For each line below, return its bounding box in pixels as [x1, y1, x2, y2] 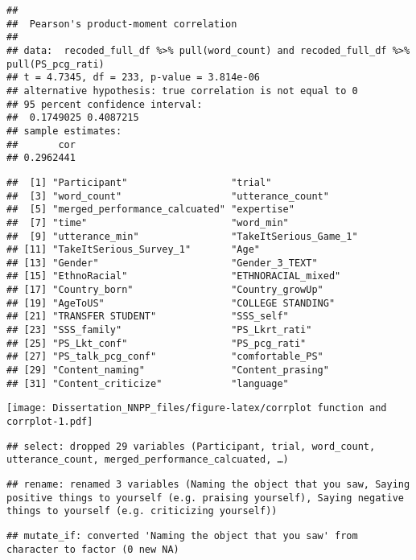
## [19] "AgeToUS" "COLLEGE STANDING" [6, 297, 336, 309]
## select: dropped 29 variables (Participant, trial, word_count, [6, 440, 376, 452]
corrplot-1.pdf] [6, 416, 93, 428]
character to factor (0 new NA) [6, 543, 179, 555]
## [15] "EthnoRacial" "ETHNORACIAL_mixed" [6, 270, 341, 282]
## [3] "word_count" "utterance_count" [6, 190, 329, 202]
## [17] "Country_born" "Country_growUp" [6, 284, 323, 296]
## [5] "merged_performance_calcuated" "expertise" [6, 204, 294, 216]
